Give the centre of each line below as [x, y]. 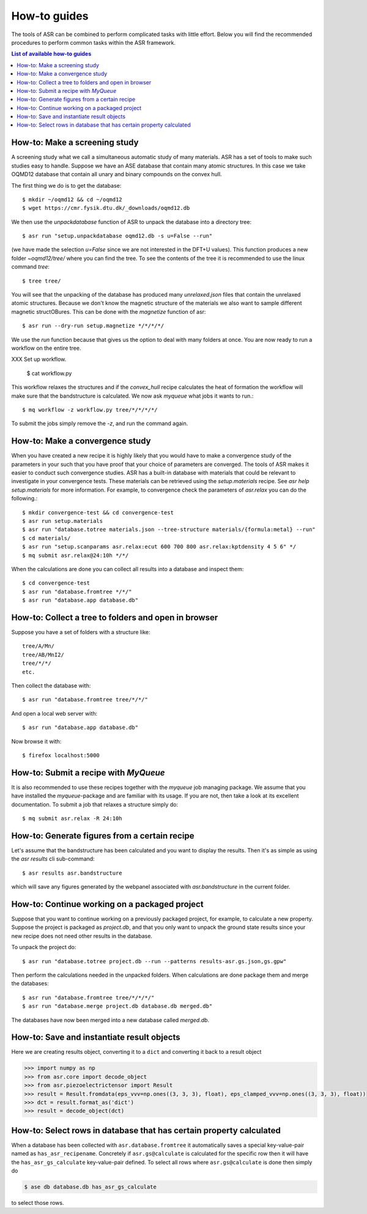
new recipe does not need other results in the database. [82, 936]
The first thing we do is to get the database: [66, 185]
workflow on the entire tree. [46, 348]
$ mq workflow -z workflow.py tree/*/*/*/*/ [90, 409]
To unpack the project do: [44, 947]
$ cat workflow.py [49, 373]
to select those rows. [38, 1202]
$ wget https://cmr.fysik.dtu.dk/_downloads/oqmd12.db [106, 208]
